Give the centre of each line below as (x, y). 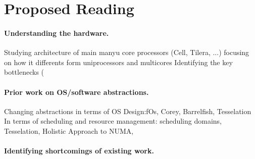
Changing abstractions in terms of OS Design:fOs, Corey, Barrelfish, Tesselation (128, 111)
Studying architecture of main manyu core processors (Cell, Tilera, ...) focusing (127, 52)
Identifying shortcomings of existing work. (79, 151)
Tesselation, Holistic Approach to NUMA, (69, 130)
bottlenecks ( (24, 72)
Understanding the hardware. (57, 33)
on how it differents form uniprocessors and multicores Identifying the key (118, 62)
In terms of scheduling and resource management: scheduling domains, (113, 121)
